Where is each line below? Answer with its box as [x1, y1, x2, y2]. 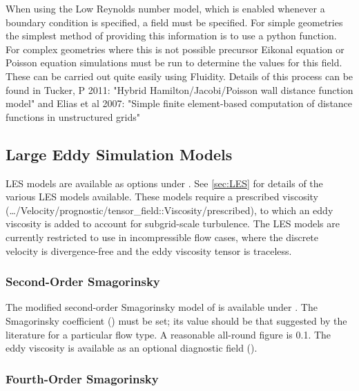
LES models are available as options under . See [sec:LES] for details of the [6, 175, 323, 190]
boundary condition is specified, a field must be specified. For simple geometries [6, 15, 343, 29]
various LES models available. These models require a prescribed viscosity [6, 189, 318, 204]
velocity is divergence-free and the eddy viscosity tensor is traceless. [6, 243, 292, 258]
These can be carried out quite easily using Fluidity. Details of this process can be [6, 68, 353, 83]
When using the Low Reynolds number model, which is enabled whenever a [6, 1, 325, 15]
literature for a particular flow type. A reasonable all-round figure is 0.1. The [6, 327, 331, 341]
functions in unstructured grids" [6, 109, 141, 124]
